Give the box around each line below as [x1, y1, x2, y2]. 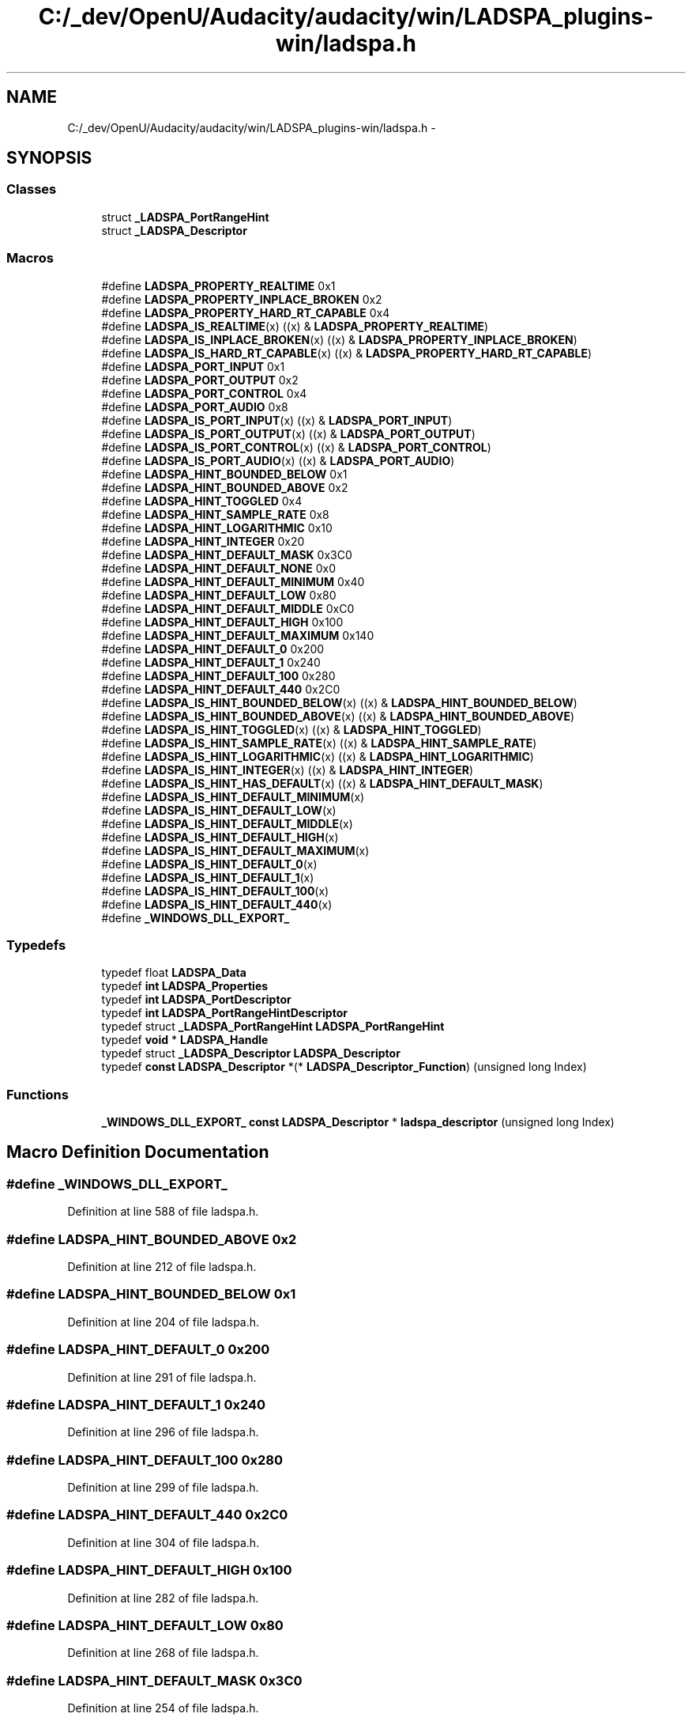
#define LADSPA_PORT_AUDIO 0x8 [101, 399, 288, 414]
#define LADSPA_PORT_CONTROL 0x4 [101, 386, 307, 400]
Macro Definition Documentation [6, 1142, 269, 1163]
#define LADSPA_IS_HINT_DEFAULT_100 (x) [101, 883, 329, 898]
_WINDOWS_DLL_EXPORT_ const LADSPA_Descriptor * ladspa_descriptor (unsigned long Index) [101, 1115, 615, 1129]
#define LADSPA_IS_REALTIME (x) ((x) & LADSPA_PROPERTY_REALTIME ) [101, 319, 489, 333]
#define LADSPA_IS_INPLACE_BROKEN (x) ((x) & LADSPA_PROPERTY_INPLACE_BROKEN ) [101, 332, 577, 346]
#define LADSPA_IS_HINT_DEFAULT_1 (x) [101, 870, 314, 884]
